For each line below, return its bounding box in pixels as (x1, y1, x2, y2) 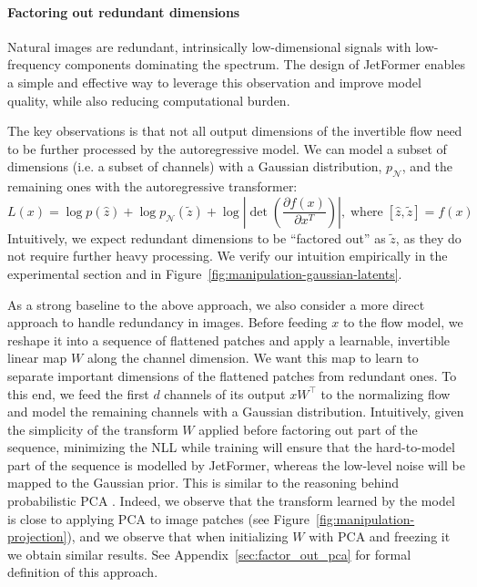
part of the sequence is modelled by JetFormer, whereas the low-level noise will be (7, 455, 465, 474)
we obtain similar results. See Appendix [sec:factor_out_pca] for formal (7, 544, 411, 563)
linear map (7, 348, 67, 367)
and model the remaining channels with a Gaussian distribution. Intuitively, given (7, 402, 464, 421)
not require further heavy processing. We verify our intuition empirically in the (7, 246, 448, 265)
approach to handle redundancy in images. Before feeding (7, 313, 328, 332)
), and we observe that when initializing (66, 527, 289, 546)
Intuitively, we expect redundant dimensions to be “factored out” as (7, 228, 386, 247)
